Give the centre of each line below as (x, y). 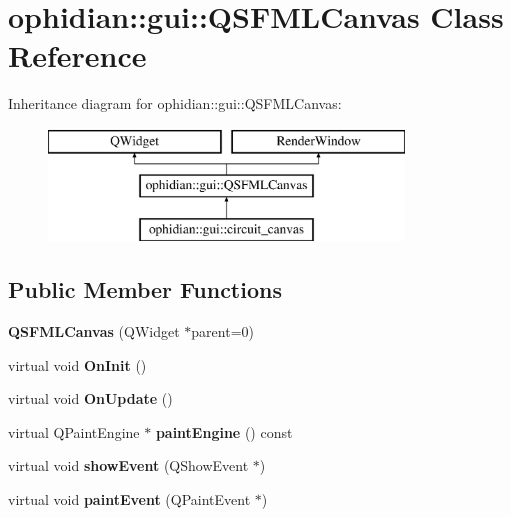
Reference (77, 55)
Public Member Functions (145, 289)
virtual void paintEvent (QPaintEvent (129, 499)
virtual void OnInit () (77, 364)
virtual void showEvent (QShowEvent (128, 465)
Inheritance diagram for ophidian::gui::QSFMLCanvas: (175, 103)
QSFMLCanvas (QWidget (94, 331)
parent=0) (222, 331)
